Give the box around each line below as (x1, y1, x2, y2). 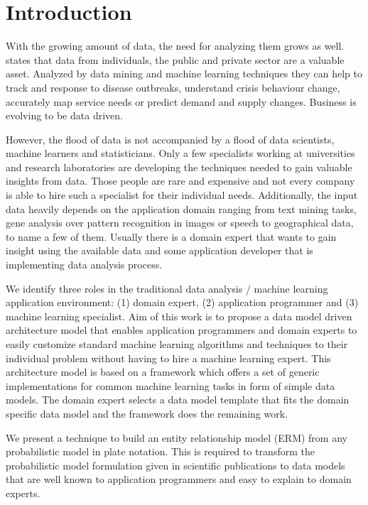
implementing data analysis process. (6, 257, 163, 272)
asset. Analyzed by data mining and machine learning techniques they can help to (6, 66, 362, 81)
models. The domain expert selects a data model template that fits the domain (6, 392, 350, 407)
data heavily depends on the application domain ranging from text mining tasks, (6, 201, 357, 216)
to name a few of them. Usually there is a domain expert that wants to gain (6, 229, 337, 244)
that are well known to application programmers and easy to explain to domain (6, 472, 352, 487)
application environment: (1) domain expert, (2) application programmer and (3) (6, 295, 359, 310)
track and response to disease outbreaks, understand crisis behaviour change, (6, 80, 340, 94)
